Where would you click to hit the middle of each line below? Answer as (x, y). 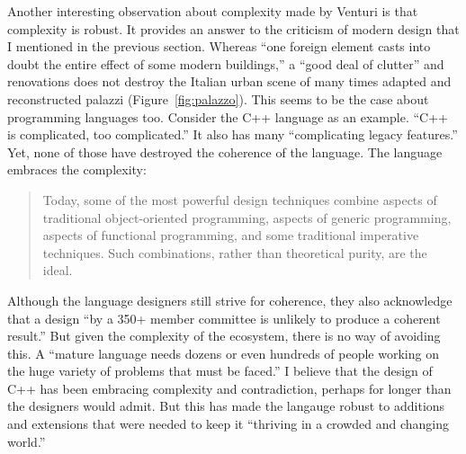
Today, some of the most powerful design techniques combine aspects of (240, 199)
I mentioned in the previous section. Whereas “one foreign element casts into (219, 46)
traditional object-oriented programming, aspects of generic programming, (247, 217)
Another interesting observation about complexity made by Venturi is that (213, 11)
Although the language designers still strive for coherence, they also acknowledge (230, 300)
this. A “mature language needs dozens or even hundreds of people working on (223, 353)
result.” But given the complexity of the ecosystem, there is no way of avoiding (224, 336)
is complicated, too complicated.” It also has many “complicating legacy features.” (233, 134)
